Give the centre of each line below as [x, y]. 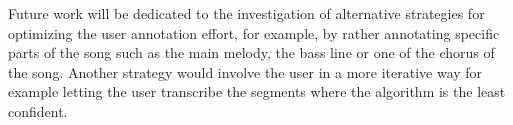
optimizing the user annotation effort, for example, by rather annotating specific [254, 32]
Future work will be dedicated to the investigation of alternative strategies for [246, 13]
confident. [38, 110]
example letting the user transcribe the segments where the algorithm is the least [257, 91]
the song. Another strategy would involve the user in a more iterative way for [245, 71]
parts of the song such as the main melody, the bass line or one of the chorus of [251, 52]
